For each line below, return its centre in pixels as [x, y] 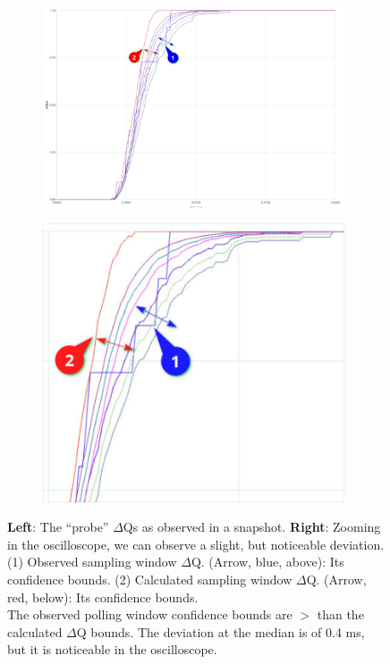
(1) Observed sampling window [92, 562]
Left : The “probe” [58, 527]
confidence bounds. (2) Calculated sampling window [150, 579]
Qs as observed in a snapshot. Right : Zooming [252, 527]
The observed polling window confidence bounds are [150, 614]
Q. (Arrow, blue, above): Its [267, 562]
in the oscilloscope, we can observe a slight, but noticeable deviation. [196, 544]
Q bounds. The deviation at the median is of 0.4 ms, [220, 631]
